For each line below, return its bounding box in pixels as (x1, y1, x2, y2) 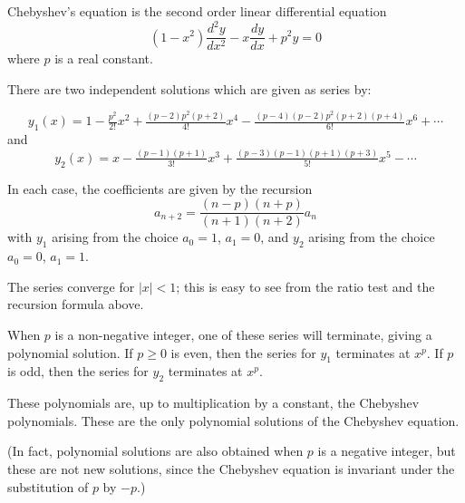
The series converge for (7, 276, 135, 295)
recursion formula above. (7, 295, 144, 314)
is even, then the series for (170, 343, 316, 362)
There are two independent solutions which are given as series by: (7, 79, 372, 98)
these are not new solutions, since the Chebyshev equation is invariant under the (7, 459, 455, 478)
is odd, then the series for (7, 362, 149, 381)
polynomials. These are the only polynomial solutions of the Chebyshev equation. (7, 411, 460, 430)
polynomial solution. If (7, 343, 133, 362)
